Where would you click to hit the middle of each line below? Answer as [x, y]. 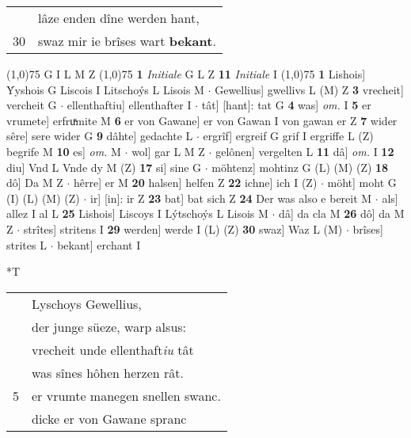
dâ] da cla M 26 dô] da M [342, 213]
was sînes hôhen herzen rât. [108, 372]
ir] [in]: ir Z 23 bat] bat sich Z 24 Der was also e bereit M [231, 198]
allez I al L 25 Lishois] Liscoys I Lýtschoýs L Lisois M [137, 213]
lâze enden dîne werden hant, [119, 18]
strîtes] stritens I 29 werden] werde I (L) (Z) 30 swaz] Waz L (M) [183, 229]
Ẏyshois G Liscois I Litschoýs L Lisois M [105, 89]
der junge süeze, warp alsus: [109, 326]
